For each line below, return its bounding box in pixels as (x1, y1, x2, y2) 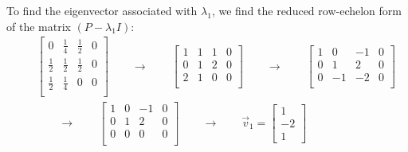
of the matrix (6, 18, 71, 34)
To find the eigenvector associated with (6, 2, 198, 18)
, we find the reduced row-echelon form (211, 2, 402, 18)
